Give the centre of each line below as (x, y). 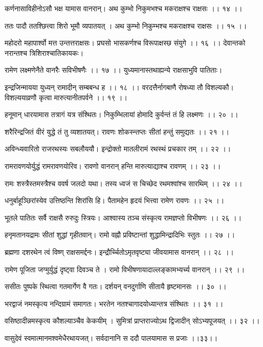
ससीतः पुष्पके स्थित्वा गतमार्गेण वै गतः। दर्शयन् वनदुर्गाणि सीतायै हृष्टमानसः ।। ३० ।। (116, 286)
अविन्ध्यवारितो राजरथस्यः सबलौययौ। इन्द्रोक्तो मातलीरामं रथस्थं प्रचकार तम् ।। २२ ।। (118, 149)
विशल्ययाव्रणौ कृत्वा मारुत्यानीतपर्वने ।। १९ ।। (66, 97)
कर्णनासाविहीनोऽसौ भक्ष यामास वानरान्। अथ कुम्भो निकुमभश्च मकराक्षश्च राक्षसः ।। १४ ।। (124, 8)
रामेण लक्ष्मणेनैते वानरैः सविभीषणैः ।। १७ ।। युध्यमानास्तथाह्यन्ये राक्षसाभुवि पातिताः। (114, 70)
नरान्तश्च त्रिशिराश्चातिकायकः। (44, 52)
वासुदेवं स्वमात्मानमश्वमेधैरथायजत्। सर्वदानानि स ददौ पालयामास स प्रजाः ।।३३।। (111, 338)
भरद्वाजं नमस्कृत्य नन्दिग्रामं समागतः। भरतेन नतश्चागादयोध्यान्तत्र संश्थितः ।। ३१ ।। (114, 303)
